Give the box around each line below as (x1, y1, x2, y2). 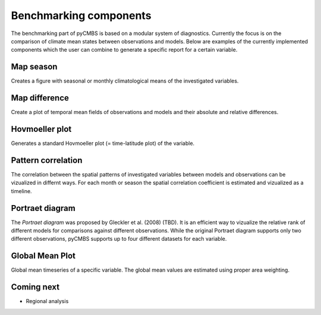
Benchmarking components (11, 9, 152, 22)
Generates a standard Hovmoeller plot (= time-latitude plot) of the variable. (11, 140, 195, 147)
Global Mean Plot (11, 251, 76, 261)
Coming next (11, 282, 59, 292)
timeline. (11, 187, 32, 194)
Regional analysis (26, 298, 69, 305)
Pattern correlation (11, 155, 83, 165)
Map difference (11, 93, 70, 103)
